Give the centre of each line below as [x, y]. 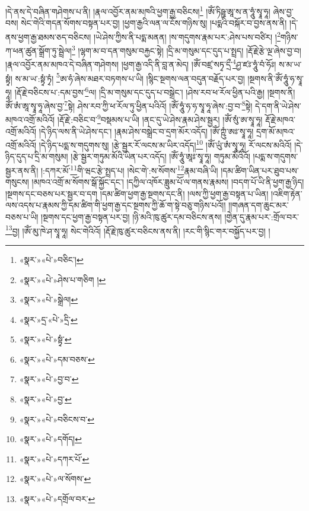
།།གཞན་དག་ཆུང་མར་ [259, 205]
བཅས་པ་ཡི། [22, 217]
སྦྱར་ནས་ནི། [22, 170]
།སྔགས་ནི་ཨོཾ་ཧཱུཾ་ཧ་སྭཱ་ [276, 78]
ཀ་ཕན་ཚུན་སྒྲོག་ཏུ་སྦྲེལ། [39, 50]
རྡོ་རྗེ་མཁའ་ [280, 119]
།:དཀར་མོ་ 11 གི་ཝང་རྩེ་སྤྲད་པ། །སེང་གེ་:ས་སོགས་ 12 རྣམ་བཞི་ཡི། [129, 169]
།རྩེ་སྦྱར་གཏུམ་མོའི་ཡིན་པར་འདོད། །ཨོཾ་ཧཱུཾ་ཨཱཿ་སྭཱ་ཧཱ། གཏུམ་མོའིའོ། [160, 156]
